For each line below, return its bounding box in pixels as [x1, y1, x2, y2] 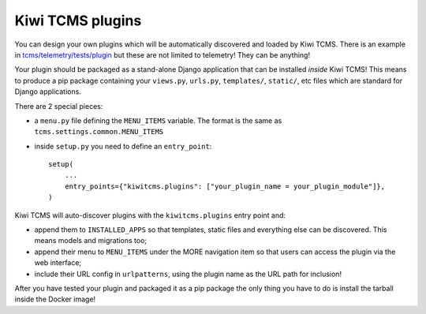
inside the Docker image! [14, 294, 96, 304]
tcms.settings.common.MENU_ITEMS [34, 127, 164, 136]
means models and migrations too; [34, 236, 148, 245]
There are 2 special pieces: [14, 101, 103, 110]
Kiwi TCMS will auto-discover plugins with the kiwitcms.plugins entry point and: [14, 210, 286, 220]
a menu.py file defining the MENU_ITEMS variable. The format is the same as [34, 115, 282, 125]
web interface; [34, 258, 82, 267]
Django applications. [14, 87, 82, 96]
